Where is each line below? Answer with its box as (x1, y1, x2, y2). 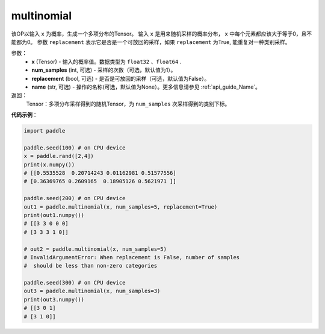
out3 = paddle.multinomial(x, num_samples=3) (23, 288, 161, 295)
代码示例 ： (11, 112, 38, 119)
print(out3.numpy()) (23, 296, 84, 303)
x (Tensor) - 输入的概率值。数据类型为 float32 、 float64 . (31, 58, 182, 65)
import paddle (23, 127, 66, 134)
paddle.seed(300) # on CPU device (23, 279, 126, 286)
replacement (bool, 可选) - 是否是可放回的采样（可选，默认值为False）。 (31, 75, 210, 82)
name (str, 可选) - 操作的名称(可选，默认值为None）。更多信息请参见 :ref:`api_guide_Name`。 (31, 83, 261, 90)
